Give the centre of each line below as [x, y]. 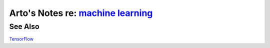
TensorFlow [21, 39]
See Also [24, 26]
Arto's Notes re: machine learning [81, 13]
